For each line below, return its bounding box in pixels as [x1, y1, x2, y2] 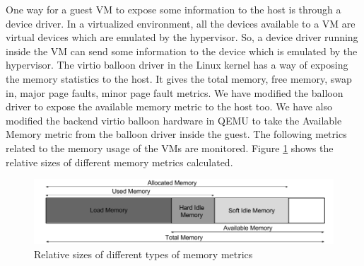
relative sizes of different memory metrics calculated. [6, 154, 233, 169]
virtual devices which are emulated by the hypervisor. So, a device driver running [6, 30, 358, 45]
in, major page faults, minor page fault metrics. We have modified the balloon [6, 85, 344, 100]
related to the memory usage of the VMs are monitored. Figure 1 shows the [6, 140, 334, 155]
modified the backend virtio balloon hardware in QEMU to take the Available [6, 112, 342, 127]
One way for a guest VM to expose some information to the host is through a [6, 2, 341, 16]
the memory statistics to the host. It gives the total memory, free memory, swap [6, 71, 352, 86]
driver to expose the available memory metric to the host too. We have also [6, 99, 332, 114]
